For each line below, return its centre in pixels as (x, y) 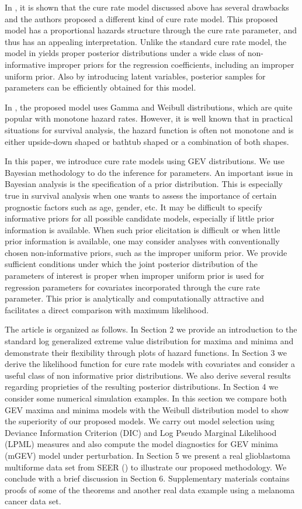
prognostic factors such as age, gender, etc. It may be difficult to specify (134, 207)
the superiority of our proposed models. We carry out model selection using (140, 421)
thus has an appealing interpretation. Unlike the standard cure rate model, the (146, 41)
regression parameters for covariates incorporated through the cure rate (133, 287)
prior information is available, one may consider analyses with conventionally (142, 241)
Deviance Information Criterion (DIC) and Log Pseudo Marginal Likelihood (141, 432)
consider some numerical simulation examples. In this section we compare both (146, 398)
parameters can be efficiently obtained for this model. (100, 87)
